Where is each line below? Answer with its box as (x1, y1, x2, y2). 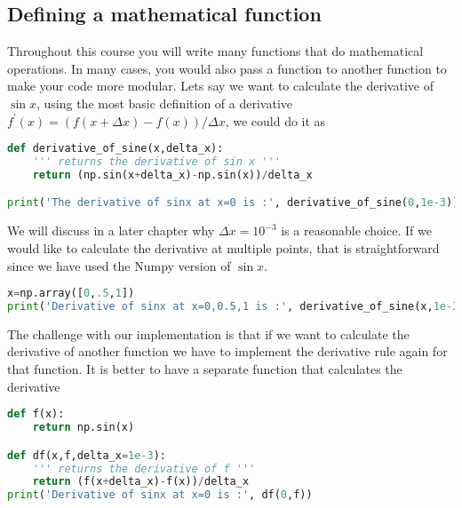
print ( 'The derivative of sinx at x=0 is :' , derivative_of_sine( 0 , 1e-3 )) (7, 196, 459, 210)
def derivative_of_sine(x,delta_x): (7, 142, 224, 155)
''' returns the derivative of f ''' (32, 462, 256, 475)
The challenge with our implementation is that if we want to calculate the (7, 324, 410, 343)
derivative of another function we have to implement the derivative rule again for (7, 342, 448, 361)
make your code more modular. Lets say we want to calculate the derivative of (7, 76, 434, 95)
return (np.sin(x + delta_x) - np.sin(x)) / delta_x (32, 168, 313, 181)
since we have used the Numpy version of (7, 256, 231, 274)
